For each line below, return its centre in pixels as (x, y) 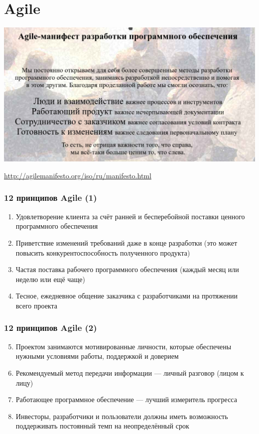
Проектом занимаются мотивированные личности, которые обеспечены (124, 346)
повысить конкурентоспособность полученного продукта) (103, 252)
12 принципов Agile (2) (51, 328)
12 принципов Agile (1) (51, 198)
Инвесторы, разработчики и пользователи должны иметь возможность (122, 416)
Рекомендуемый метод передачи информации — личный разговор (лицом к (130, 372)
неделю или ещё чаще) (50, 279)
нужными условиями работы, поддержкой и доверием (97, 356)
